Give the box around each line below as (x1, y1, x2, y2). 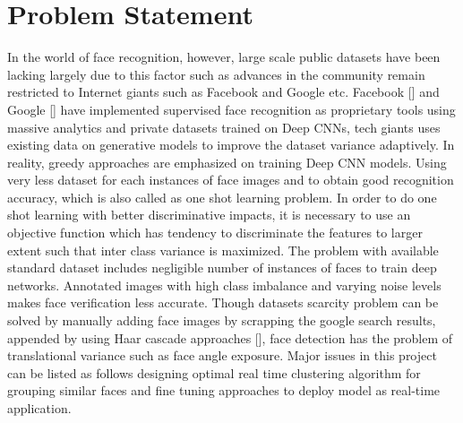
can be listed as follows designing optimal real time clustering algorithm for (7, 363, 421, 382)
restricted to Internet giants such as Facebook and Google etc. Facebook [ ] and (7, 82, 440, 101)
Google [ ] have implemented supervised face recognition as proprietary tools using (7, 99, 456, 118)
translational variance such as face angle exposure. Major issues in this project (7, 346, 437, 365)
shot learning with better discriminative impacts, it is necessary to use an (7, 205, 411, 224)
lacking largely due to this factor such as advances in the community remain (7, 65, 425, 83)
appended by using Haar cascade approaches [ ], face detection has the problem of (7, 328, 453, 347)
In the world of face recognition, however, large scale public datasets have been (7, 47, 441, 66)
